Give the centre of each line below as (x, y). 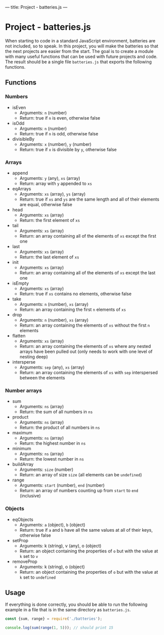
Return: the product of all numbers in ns (60, 427)
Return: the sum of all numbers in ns (56, 412)
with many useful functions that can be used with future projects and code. (81, 56)
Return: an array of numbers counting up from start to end (79, 491)
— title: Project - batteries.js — (36, 7)
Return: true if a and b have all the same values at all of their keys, (86, 530)
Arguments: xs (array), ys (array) (52, 194)
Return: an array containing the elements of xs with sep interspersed (89, 372)
